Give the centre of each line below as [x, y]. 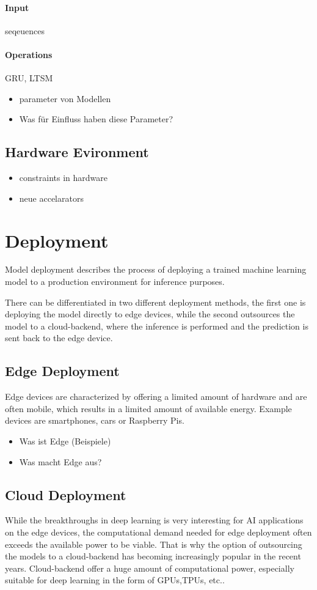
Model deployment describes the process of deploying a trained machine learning [156, 269]
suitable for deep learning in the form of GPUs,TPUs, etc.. [115, 580]
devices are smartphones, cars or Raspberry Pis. [95, 420]
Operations [29, 54]
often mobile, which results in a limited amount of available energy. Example [148, 408]
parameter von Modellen [65, 98]
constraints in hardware [63, 178]
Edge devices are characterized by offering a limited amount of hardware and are [156, 396]
